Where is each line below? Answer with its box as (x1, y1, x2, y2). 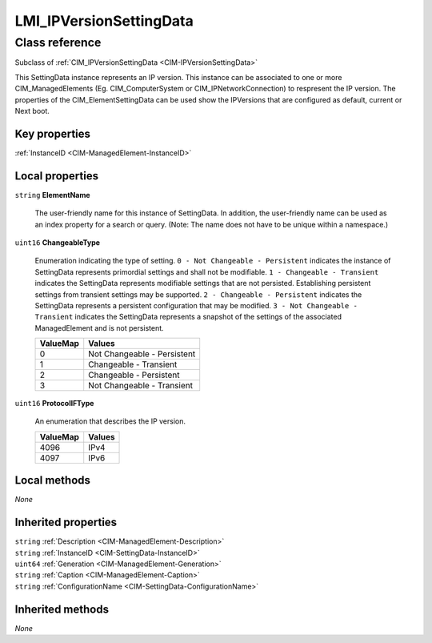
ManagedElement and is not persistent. (34, 323, 164, 332)
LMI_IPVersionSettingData (14, 12, 194, 30)
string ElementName (14, 190, 91, 199)
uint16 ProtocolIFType (14, 399, 94, 408)
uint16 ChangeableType (14, 237, 100, 247)
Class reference (14, 35, 102, 50)
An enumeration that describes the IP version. (34, 416, 186, 426)
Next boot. (14, 106, 50, 115)
